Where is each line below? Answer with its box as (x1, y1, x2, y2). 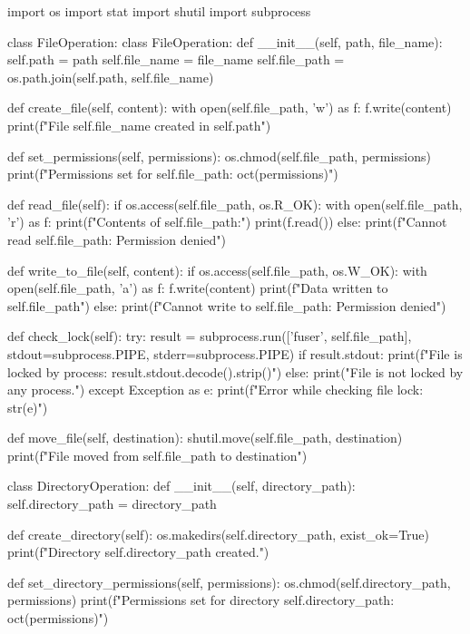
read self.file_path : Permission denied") (7, 229, 227, 249)
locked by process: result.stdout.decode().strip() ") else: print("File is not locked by (7, 362, 464, 381)
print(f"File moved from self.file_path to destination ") (7, 445, 308, 464)
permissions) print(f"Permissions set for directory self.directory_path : (7, 590, 395, 610)
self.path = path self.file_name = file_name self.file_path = (7, 50, 345, 69)
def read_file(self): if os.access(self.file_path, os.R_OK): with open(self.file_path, (7, 194, 463, 213)
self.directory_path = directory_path (7, 494, 217, 513)
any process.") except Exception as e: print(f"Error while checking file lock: (7, 380, 424, 399)
